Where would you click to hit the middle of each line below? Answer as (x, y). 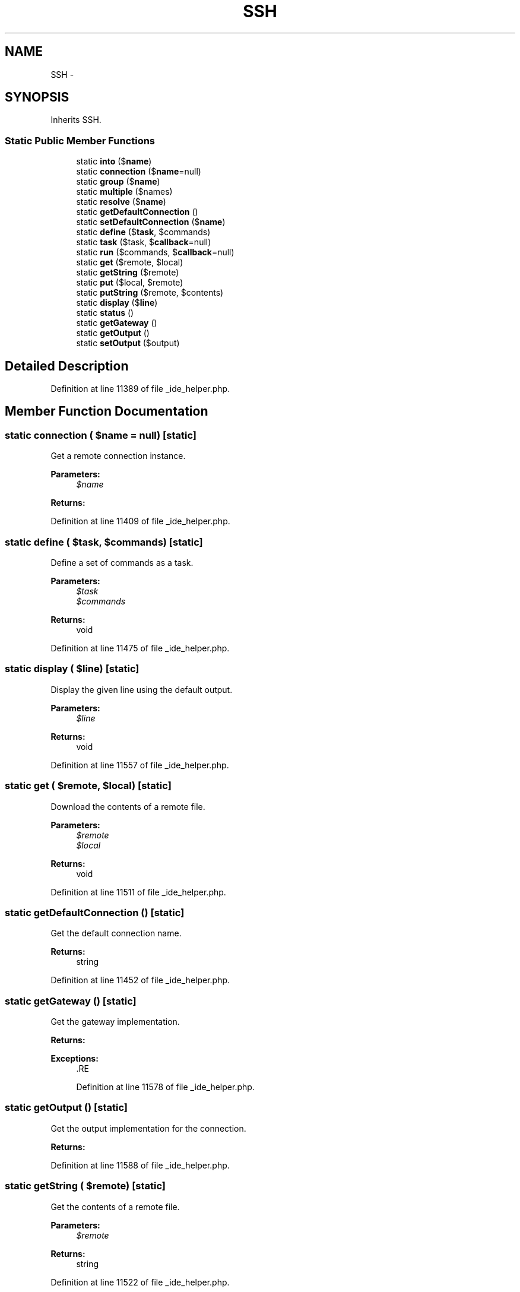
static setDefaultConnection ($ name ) (151, 222)
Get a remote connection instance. (118, 456)
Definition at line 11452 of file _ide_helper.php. (140, 980)
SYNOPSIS (37, 97)
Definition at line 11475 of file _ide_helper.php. (140, 648)
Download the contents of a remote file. (128, 806)
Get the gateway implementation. (115, 1022)
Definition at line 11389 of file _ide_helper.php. (140, 389)
